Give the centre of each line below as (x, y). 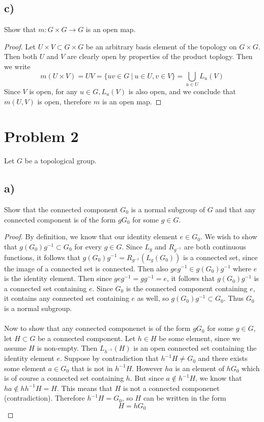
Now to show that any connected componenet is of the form (97, 328)
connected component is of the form (60, 219)
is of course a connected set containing (64, 378)
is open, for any (53, 91)
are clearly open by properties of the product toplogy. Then (160, 56)
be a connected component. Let (87, 338)
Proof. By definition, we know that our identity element (91, 236)
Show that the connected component (61, 209)
